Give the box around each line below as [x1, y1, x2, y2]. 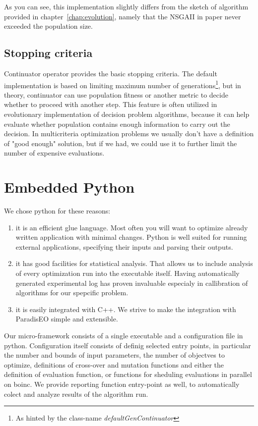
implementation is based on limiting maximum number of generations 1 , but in [4, 78, 241, 90]
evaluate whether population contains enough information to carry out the [4, 118, 230, 129]
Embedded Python [4, 177, 135, 197]
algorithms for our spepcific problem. [15, 287, 129, 298]
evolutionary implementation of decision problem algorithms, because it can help [4, 109, 250, 119]
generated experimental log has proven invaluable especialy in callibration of [15, 277, 248, 288]
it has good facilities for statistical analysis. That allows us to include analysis [15, 258, 253, 268]
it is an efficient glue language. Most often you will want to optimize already [15, 222, 248, 232]
